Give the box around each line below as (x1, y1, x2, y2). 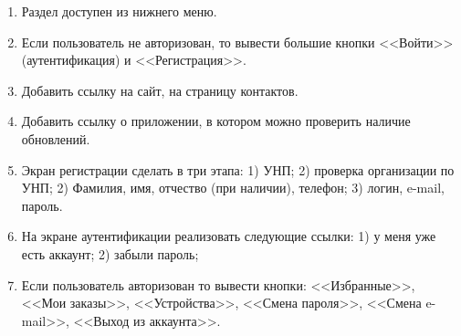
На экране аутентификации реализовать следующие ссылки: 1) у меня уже (21, 226, 436, 246)
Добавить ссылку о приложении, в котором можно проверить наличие (21, 111, 411, 131)
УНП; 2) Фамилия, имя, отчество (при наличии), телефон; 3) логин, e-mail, (21, 178, 445, 197)
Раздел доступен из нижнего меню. (21, 2, 217, 20)
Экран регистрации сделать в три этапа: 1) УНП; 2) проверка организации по (21, 160, 455, 179)
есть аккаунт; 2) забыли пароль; (21, 244, 199, 263)
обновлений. (21, 129, 90, 148)
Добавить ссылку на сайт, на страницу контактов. (21, 80, 299, 100)
